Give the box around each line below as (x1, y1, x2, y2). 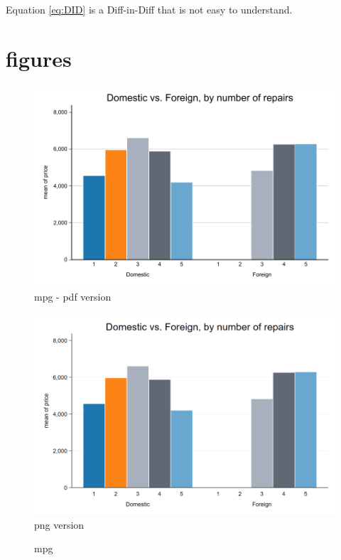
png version (34, 517, 85, 532)
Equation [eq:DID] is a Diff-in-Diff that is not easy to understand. (6, 2, 293, 16)
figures (6, 43, 72, 72)
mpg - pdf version (34, 289, 112, 303)
